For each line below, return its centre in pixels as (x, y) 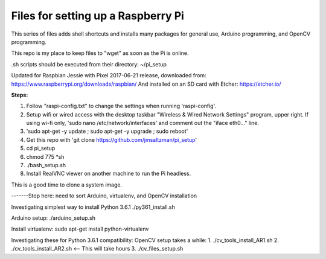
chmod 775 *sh (45, 156)
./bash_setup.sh (46, 165)
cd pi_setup (41, 149)
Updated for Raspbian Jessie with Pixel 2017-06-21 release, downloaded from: (109, 75)
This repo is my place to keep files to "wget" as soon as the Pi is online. (100, 53)
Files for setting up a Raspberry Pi (97, 16)
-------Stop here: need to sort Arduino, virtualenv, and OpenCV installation (104, 196)
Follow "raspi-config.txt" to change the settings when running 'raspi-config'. (121, 106)
